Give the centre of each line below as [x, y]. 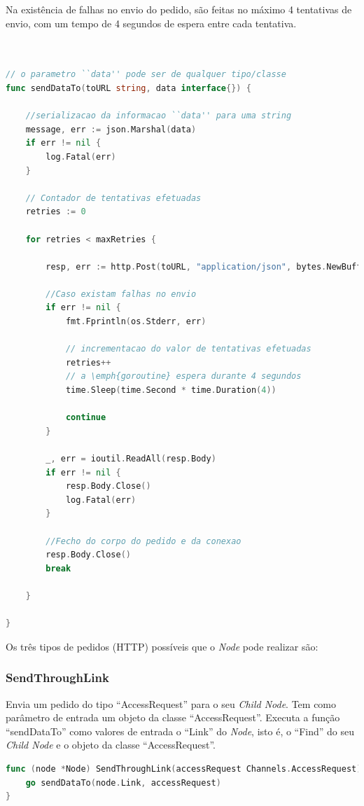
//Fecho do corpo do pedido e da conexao [143, 541]
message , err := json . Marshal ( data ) [111, 129]
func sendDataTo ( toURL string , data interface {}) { [128, 88]
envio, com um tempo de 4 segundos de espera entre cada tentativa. [151, 23]
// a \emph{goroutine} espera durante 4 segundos [183, 376]
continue [86, 418]
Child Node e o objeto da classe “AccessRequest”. [111, 745]
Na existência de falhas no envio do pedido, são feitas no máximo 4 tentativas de [179, 9]
